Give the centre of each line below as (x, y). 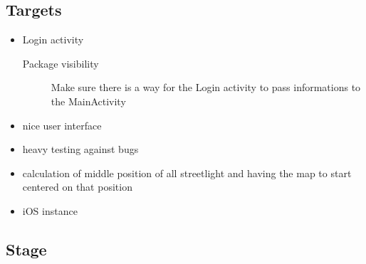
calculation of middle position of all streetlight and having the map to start (187, 173)
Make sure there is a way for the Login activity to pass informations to (206, 87)
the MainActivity (88, 101)
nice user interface (62, 125)
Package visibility (61, 63)
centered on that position (77, 187)
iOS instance (50, 210)
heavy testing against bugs (80, 149)
